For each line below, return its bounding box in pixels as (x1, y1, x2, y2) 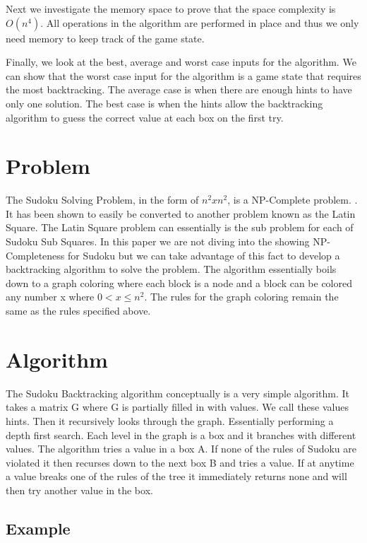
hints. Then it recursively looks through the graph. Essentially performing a (6, 413, 334, 428)
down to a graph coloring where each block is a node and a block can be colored (6, 275, 352, 290)
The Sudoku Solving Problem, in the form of (6, 192, 199, 207)
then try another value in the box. (6, 482, 153, 497)
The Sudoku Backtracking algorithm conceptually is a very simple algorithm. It (6, 385, 350, 400)
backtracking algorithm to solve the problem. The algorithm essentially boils (6, 262, 337, 276)
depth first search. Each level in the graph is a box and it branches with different (6, 427, 356, 442)
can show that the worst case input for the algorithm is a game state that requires (6, 68, 361, 83)
